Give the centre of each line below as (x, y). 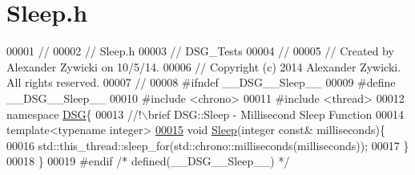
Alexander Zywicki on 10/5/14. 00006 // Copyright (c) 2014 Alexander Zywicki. (204, 66)
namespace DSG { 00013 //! (74, 114)
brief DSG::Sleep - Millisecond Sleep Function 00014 (276, 114)
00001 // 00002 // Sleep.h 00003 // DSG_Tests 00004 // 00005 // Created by (200, 51)
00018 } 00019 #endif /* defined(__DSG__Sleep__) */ (148, 161)
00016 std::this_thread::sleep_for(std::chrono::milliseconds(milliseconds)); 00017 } (208, 145)
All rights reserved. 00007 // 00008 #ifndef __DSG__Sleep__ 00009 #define (201, 82)
